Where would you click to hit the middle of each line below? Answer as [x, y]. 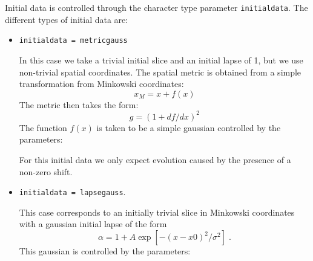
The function [43, 127]
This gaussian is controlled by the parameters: [105, 251]
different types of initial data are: [67, 19]
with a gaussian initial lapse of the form [93, 224]
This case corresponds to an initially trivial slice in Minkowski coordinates [157, 212]
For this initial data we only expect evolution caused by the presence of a [155, 159]
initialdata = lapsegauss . [72, 192]
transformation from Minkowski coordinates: [101, 84]
